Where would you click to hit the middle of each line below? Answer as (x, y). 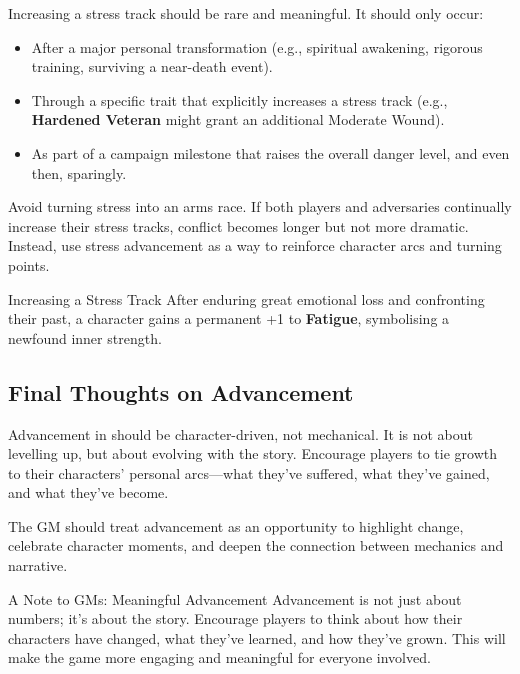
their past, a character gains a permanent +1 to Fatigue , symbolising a (229, 318)
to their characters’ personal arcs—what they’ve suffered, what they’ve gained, (249, 472)
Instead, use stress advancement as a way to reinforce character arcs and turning (255, 245)
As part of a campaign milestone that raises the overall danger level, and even (270, 152)
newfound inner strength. (85, 337)
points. (29, 264)
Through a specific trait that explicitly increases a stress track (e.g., (239, 99)
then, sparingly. (79, 172)
